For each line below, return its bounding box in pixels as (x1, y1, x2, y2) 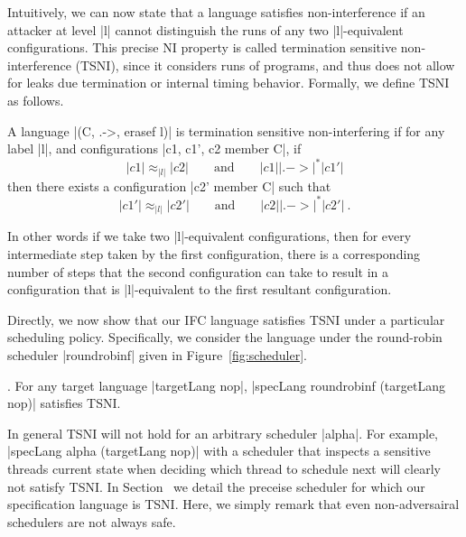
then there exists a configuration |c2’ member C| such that (7, 176, 331, 195)
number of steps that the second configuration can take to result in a (7, 262, 388, 281)
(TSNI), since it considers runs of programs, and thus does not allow (75, 55, 455, 74)
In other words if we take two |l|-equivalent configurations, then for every (7, 227, 412, 245)
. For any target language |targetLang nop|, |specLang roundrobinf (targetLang (7, 375, 445, 394)
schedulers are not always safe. (7, 512, 176, 531)
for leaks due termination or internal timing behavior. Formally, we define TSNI (7, 73, 450, 92)
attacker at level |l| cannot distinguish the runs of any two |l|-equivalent (7, 20, 404, 39)
